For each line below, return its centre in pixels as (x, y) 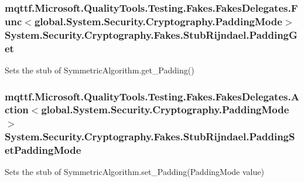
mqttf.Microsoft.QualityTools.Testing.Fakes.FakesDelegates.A (152, 96)
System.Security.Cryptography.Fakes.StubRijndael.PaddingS (150, 136)
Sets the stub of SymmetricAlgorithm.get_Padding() (100, 70)
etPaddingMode (43, 150)
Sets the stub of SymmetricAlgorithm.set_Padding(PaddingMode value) (134, 172)
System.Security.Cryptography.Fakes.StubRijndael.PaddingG (151, 34)
